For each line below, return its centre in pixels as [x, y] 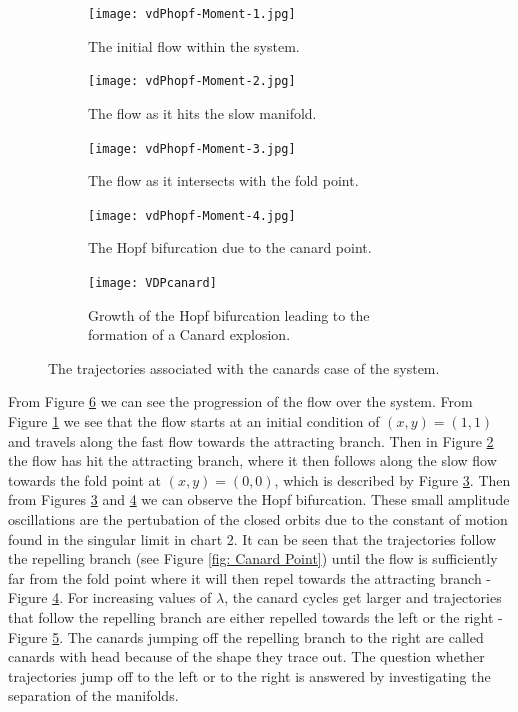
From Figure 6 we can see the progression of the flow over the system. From [240, 401]
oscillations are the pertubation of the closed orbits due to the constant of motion [258, 519]
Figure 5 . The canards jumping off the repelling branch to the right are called [246, 636]
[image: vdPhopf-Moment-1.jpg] [192, 14]
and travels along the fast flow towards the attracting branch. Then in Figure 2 [251, 440]
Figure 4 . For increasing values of [110, 597]
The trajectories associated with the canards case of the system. [244, 367]
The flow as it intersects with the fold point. [223, 180]
